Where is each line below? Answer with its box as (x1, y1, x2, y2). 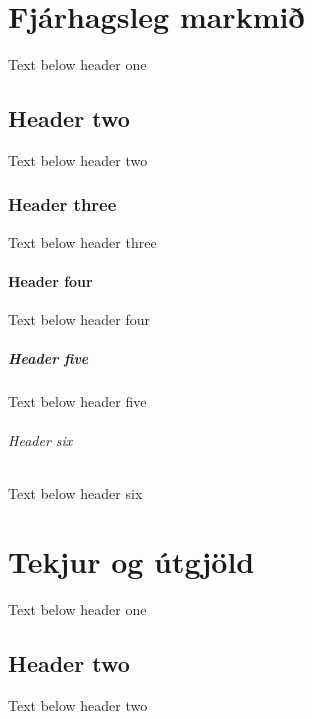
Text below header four (8, 309, 151, 330)
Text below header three (8, 231, 157, 252)
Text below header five (8, 391, 147, 412)
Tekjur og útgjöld (8, 541, 255, 582)
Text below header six (8, 482, 143, 503)
